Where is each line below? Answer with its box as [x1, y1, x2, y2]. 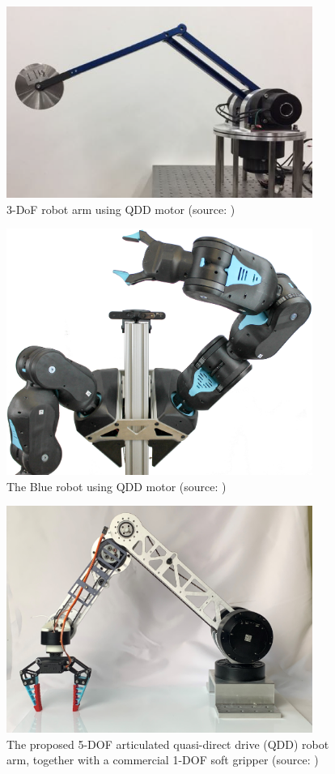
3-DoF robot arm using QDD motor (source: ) [6, 200, 235, 217]
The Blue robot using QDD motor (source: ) [6, 477, 227, 494]
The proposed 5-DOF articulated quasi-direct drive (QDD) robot [6, 735, 329, 752]
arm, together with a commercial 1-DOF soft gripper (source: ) [6, 751, 319, 768]
